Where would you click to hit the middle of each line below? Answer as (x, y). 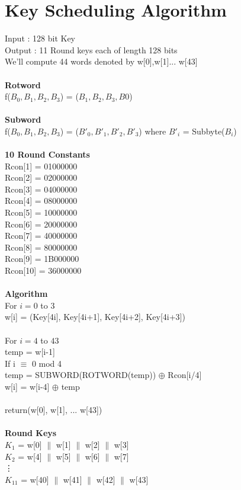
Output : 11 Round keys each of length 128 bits (91, 49)
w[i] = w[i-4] (27, 386)
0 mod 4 (47, 363)
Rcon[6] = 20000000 (41, 224)
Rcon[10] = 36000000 (43, 270)
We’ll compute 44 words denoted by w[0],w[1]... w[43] (101, 61)
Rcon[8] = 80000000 (41, 247)
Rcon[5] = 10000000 (41, 212)
